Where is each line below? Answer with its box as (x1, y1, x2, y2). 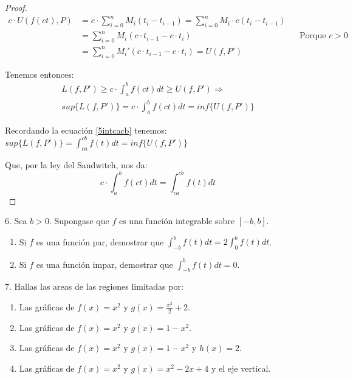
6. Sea (5, 214, 27, 227)
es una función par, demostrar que (36, 235, 164, 248)
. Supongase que (49, 214, 109, 227)
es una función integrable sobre (118, 214, 235, 227)
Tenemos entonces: (5, 67, 74, 80)
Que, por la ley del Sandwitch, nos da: (5, 158, 148, 171)
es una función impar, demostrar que (36, 258, 173, 270)
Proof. (5, 1, 27, 13)
